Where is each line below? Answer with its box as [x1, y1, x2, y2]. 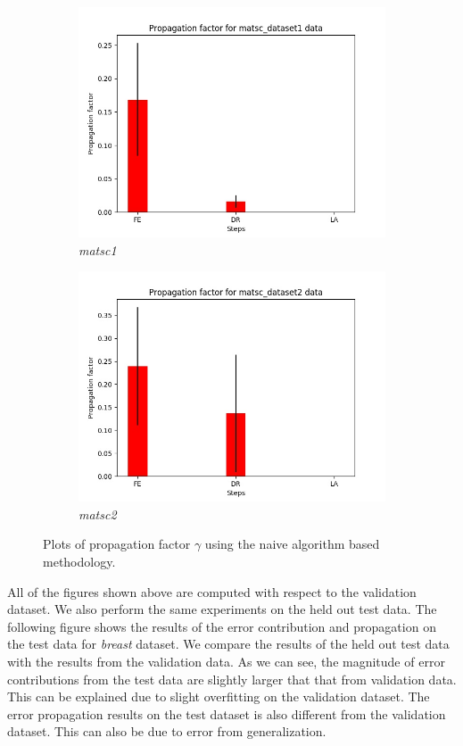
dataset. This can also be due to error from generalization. [7, 722, 327, 741]
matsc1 [79, 240, 117, 259]
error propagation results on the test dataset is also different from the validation [7, 704, 446, 723]
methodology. [43, 551, 116, 570]
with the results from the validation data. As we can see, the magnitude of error [7, 651, 445, 670]
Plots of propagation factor [43, 535, 191, 553]
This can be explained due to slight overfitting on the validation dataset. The [7, 687, 430, 706]
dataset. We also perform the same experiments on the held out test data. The [7, 600, 437, 618]
